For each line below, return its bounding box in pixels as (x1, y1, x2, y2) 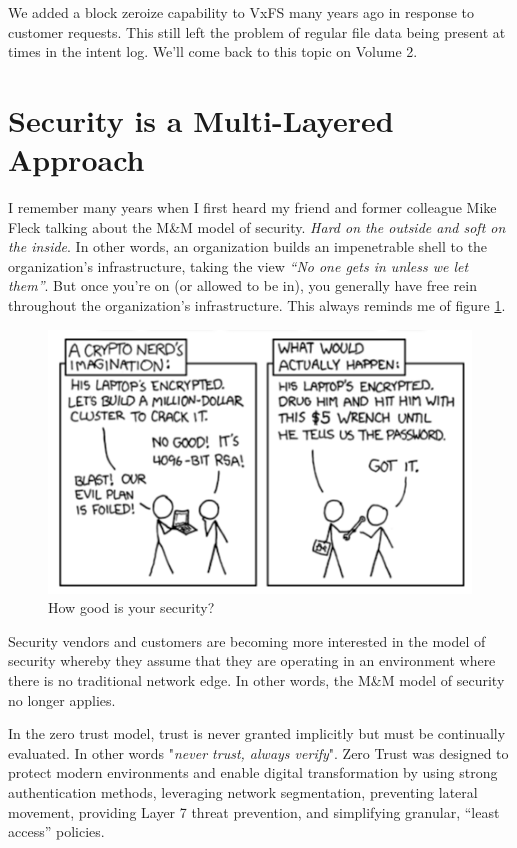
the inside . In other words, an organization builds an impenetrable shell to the (8, 236, 488, 257)
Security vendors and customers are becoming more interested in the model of (8, 630, 486, 651)
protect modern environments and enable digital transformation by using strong (8, 762, 498, 783)
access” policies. (8, 821, 105, 842)
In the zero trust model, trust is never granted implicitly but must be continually (8, 723, 506, 744)
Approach (8, 139, 145, 180)
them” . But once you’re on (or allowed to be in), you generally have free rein (8, 275, 477, 296)
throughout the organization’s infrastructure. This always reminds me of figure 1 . (8, 295, 506, 316)
